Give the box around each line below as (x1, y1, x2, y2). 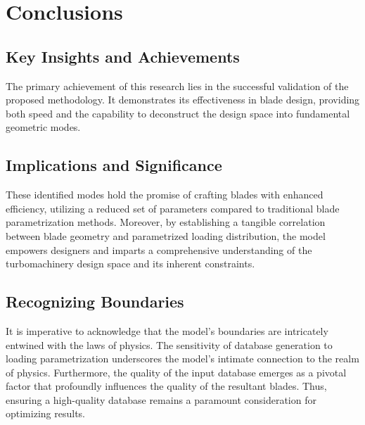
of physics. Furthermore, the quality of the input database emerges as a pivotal (6, 364, 347, 379)
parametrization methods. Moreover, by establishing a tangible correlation (6, 215, 326, 229)
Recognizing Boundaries (6, 291, 184, 312)
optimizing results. (6, 406, 85, 421)
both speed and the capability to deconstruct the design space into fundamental (6, 106, 350, 120)
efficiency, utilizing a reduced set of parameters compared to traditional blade (6, 201, 340, 215)
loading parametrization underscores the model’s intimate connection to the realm (6, 351, 359, 366)
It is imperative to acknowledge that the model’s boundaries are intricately (6, 323, 328, 338)
